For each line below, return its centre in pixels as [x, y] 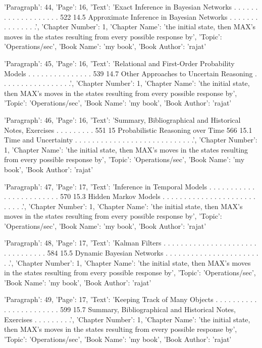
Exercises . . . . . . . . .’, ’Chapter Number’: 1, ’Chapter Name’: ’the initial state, [127, 319]
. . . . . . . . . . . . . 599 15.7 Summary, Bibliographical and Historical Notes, [120, 309]
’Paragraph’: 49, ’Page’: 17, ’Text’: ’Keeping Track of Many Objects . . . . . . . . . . [130, 299]
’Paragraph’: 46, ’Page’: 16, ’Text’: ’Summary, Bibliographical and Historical [122, 119]
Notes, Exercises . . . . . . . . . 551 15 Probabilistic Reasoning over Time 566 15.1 [128, 130]
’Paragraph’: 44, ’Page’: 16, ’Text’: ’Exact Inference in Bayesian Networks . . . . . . [131, 7]
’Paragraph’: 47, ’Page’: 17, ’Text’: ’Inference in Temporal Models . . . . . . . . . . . [129, 186]
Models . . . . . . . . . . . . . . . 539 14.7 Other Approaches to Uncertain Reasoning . [131, 73]
